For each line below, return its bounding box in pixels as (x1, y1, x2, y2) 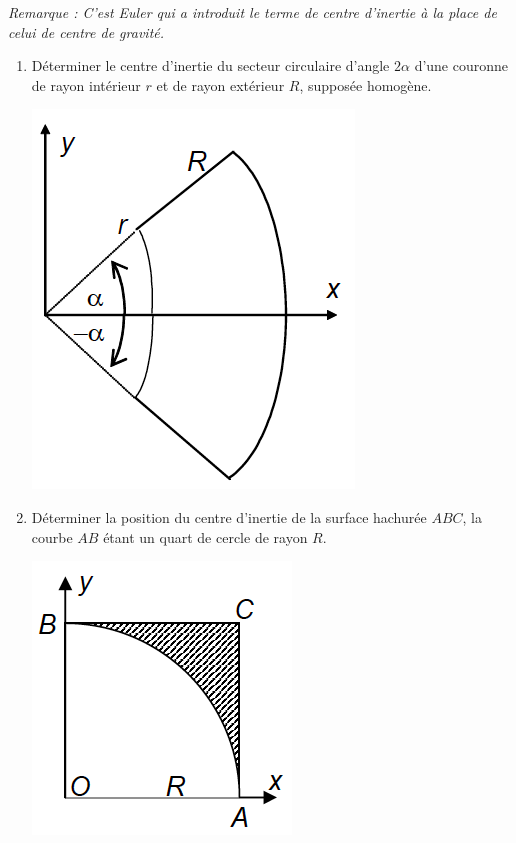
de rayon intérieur (31, 74, 141, 95)
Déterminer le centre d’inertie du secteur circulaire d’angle (31, 55, 390, 76)
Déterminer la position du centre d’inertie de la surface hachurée (31, 506, 427, 527)
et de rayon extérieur (156, 74, 285, 95)
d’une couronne (414, 55, 509, 76)
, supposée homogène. (299, 74, 432, 95)
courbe (31, 526, 73, 547)
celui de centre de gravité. (8, 21, 165, 42)
